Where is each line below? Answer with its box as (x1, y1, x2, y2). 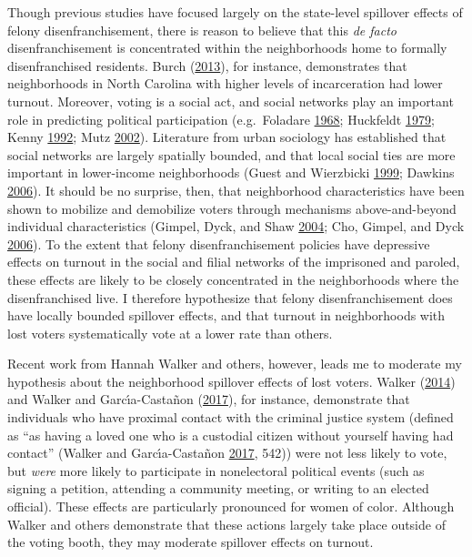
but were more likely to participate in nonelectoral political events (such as (7, 461, 425, 480)
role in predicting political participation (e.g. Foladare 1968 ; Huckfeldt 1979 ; (7, 109, 435, 128)
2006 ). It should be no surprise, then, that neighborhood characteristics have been (7, 180, 465, 199)
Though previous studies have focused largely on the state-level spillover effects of (7, 3, 463, 21)
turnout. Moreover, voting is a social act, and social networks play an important (7, 91, 454, 110)
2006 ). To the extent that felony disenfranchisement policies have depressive (7, 234, 430, 253)
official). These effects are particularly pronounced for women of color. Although (7, 497, 455, 516)
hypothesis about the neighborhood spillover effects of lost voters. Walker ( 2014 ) (7, 371, 456, 390)
